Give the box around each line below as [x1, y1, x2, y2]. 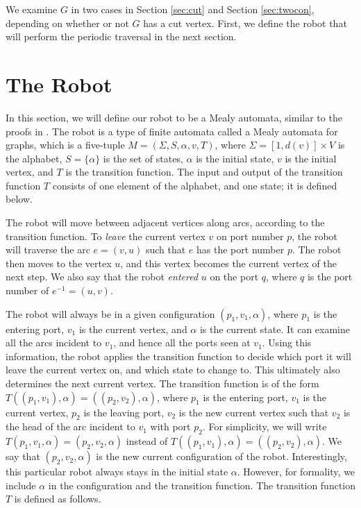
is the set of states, [103, 151, 183, 165]
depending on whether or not [6, 15, 129, 30]
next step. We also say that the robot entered [6, 269, 199, 284]
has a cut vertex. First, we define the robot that [143, 15, 347, 30]
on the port [210, 269, 259, 284]
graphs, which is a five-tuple [6, 137, 125, 152]
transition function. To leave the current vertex [6, 228, 205, 243]
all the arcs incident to [6, 335, 102, 350]
